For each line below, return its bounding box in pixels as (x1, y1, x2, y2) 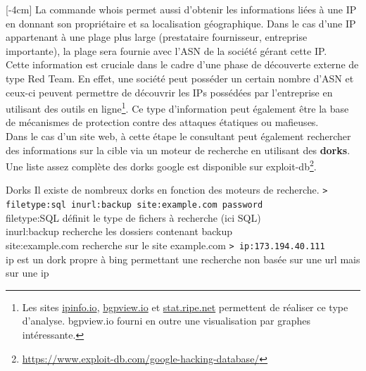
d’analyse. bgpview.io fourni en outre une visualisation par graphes (22, 313, 311, 328)
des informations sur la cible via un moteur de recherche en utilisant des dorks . (6, 142, 351, 157)
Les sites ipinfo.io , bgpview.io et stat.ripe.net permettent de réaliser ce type (22, 299, 348, 314)
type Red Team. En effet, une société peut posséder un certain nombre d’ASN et (6, 70, 354, 85)
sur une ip (6, 265, 49, 280)
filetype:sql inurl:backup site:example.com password (6, 200, 263, 210)
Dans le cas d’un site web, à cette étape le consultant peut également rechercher (6, 129, 351, 143)
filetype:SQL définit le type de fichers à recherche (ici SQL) (6, 210, 261, 225)
